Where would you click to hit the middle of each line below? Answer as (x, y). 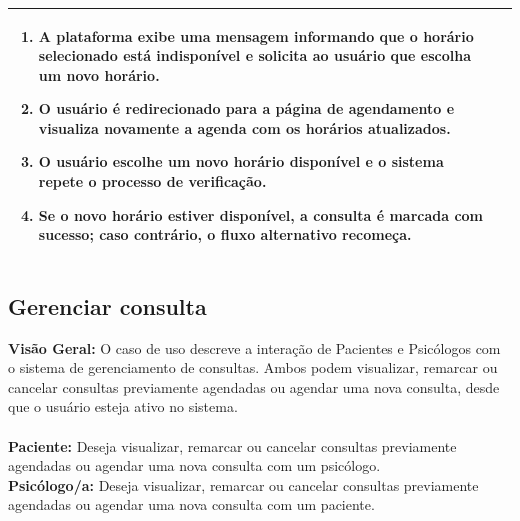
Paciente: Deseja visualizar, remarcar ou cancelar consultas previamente (232, 445)
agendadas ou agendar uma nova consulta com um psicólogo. (194, 465)
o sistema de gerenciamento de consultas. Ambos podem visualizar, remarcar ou (253, 367)
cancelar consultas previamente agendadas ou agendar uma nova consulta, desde (254, 386)
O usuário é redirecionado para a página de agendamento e (246, 108)
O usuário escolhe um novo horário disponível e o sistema (241, 161)
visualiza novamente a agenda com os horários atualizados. (244, 127)
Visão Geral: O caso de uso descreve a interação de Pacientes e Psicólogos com (254, 347)
